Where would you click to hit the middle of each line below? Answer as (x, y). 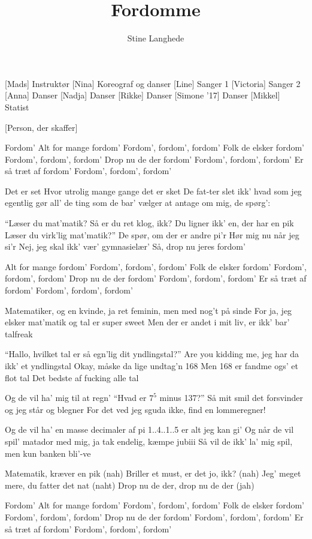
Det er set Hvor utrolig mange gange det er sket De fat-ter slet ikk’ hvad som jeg (153, 191)
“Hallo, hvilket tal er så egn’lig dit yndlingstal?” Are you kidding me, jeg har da (152, 354)
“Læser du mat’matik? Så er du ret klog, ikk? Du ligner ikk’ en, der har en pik (149, 223)
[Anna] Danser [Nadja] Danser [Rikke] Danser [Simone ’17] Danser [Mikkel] (143, 95)
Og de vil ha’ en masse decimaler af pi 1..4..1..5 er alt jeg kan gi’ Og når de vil (149, 429)
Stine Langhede (156, 38)
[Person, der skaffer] (41, 127)
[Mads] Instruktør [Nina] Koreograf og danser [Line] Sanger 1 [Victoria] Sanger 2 (153, 83)
